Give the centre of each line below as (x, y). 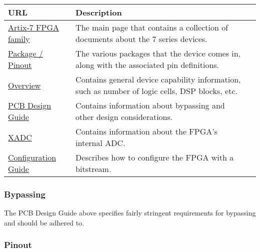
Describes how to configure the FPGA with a (155, 157)
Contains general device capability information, (158, 79)
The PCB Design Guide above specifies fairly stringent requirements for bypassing (130, 213)
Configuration (32, 157)
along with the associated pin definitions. (147, 65)
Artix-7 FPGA (33, 27)
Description (99, 12)
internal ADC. (100, 143)
